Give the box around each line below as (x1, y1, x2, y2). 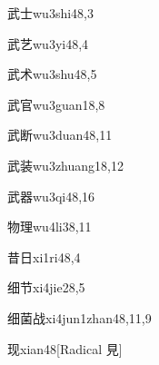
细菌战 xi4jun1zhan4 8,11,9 (7, 308, 152, 327)
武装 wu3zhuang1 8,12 (7, 155, 124, 174)
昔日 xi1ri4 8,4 (7, 247, 81, 266)
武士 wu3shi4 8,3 (7, 4, 94, 22)
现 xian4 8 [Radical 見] (7, 339, 123, 358)
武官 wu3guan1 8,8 (7, 94, 105, 113)
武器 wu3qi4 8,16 (7, 186, 95, 205)
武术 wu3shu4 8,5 (7, 64, 97, 84)
